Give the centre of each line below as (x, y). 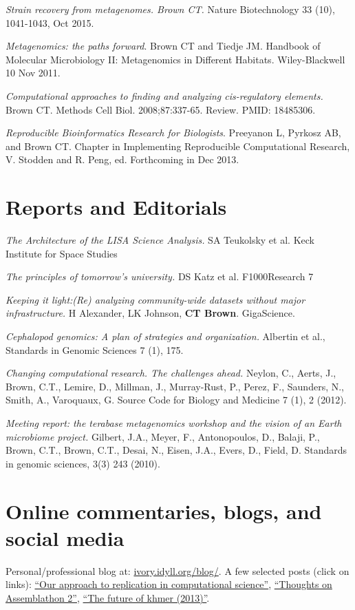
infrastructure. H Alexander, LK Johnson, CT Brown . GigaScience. (150, 313)
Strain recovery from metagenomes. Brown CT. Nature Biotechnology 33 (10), (170, 9)
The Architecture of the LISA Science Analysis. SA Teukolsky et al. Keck (160, 240)
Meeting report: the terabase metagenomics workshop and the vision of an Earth (174, 423)
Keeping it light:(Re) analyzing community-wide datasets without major (155, 299)
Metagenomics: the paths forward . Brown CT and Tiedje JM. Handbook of (163, 46)
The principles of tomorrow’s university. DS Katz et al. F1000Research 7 (160, 276)
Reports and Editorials (116, 207)
